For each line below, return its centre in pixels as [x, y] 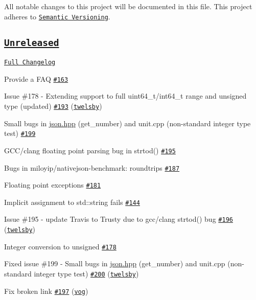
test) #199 [20, 133]
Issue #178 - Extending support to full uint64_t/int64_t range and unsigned [125, 96]
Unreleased [32, 42]
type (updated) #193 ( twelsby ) [53, 106]
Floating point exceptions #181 [53, 185]
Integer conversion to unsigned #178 [60, 246]
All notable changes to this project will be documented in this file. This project [128, 6]
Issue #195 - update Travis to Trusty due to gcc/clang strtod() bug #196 [119, 219]
